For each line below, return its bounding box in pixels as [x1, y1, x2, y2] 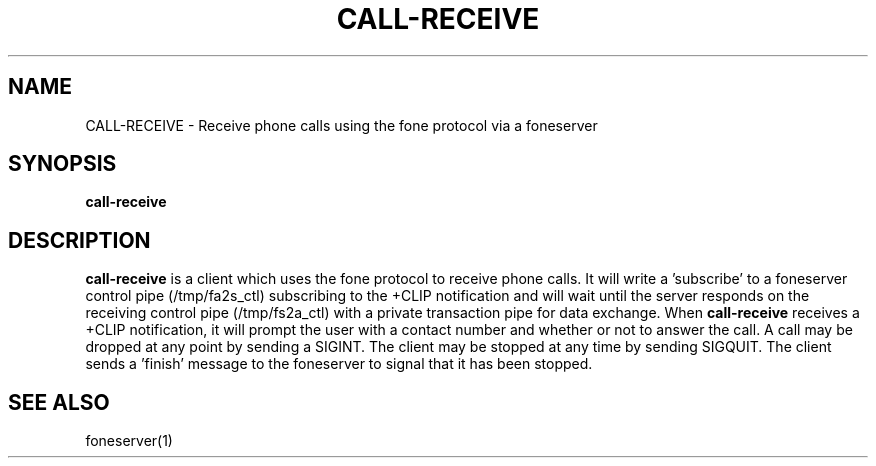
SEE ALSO [8, 389, 110, 415]
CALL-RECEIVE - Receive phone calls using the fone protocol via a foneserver [85, 116, 598, 134]
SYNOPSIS [8, 151, 117, 177]
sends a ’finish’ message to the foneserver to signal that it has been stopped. [85, 355, 593, 373]
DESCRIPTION [8, 227, 151, 253]
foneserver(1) [85, 432, 173, 450]
